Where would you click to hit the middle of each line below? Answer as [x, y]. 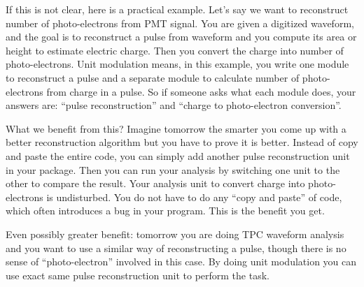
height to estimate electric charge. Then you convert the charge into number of [175, 50]
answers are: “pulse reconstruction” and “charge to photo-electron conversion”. [174, 105]
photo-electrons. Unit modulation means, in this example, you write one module [177, 64]
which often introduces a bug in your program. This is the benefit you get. [165, 211]
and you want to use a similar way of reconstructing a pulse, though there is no [176, 248]
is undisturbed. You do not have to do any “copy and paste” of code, [194, 197]
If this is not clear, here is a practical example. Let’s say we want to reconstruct [177, 9]
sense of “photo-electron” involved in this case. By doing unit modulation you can [181, 262]
